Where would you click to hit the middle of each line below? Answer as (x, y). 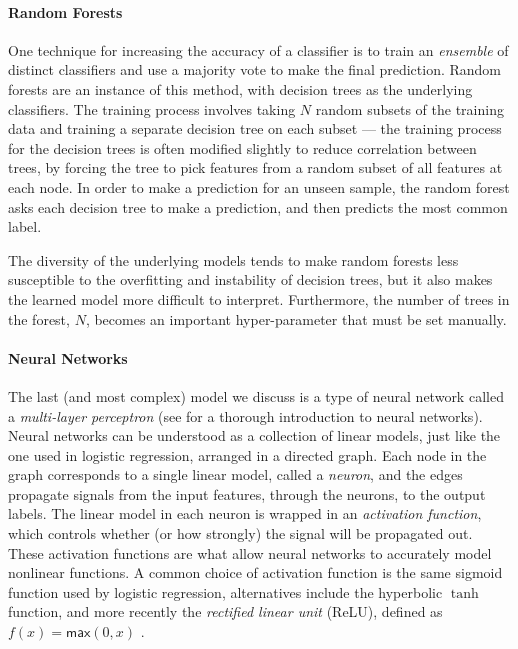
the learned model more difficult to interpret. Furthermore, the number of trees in (259, 298)
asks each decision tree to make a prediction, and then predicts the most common (258, 206)
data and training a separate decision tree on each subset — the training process (255, 128)
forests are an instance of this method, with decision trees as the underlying (240, 88)
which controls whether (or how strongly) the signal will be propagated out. (240, 533)
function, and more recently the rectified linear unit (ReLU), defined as (225, 611)
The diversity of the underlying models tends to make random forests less (233, 259)
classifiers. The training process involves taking (152, 108)
